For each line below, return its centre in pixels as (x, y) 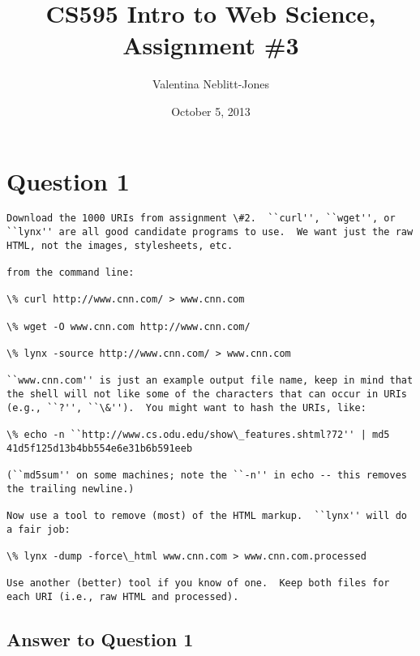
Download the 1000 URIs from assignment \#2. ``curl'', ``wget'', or (201, 219)
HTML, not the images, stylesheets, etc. (120, 245)
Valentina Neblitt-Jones (211, 84)
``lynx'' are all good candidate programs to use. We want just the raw (210, 232)
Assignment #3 (211, 45)
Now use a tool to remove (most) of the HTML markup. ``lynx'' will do (207, 515)
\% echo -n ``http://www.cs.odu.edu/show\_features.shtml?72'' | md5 (198, 434)
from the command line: (71, 273)
